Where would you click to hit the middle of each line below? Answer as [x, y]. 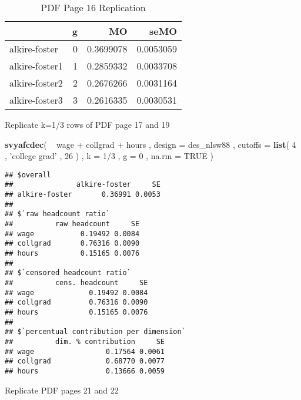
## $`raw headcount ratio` [57, 214]
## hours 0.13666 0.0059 [85, 371]
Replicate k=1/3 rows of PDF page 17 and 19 [87, 124]
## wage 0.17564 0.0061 [85, 351]
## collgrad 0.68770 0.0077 [85, 361]
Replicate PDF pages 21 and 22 [62, 390]
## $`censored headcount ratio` [68, 273]
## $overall [28, 175]
